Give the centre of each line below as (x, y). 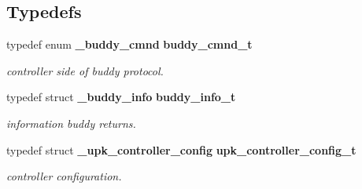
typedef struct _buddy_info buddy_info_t (121, 97)
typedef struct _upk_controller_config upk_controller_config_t (181, 149)
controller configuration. (64, 176)
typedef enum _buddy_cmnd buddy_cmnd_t (129, 44)
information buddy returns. (71, 123)
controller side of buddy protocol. (85, 70)
